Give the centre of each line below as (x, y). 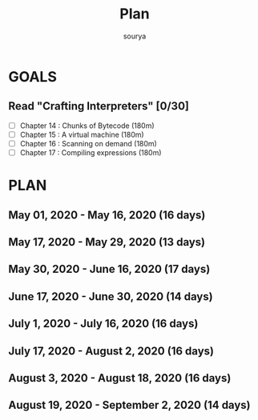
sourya (135, 36)
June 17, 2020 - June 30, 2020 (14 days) (111, 296)
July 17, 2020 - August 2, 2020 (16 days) (111, 351)
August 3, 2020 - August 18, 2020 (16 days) (120, 378)
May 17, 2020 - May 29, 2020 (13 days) (107, 242)
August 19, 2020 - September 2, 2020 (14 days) (129, 405)
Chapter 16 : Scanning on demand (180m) (89, 143)
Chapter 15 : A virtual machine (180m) (82, 134)
